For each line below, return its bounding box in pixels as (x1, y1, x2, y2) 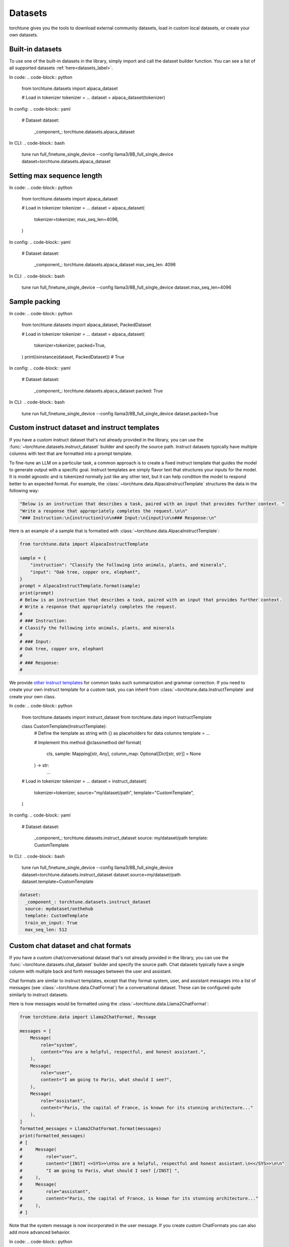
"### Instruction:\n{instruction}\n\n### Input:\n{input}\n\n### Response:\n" (19, 515, 216, 521)
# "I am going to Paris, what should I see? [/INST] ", (19, 1168, 180, 1173)
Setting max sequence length (9, 171, 102, 180)
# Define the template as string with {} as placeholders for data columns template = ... (34, 730, 210, 736)
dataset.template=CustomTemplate (21, 878, 94, 885)
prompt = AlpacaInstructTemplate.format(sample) (19, 583, 141, 589)
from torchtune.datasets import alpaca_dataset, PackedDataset (21, 322, 151, 328)
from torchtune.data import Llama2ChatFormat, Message (19, 1014, 156, 1020)
